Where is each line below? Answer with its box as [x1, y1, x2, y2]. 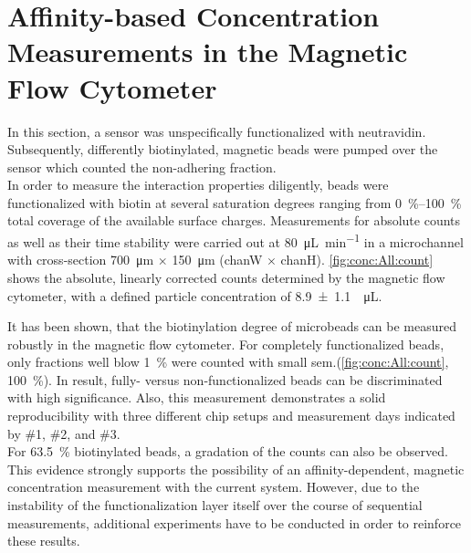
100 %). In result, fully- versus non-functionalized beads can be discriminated [7, 370, 443, 389]
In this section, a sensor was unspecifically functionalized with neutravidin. [7, 121, 426, 141]
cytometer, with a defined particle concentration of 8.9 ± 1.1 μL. [7, 286, 382, 305]
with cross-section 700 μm [7, 250, 154, 269]
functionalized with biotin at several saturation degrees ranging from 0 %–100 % [7, 193, 462, 212]
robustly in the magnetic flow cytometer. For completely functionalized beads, [7, 334, 445, 353]
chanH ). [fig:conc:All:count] [280, 250, 434, 269]
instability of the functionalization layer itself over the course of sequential [7, 496, 423, 515]
